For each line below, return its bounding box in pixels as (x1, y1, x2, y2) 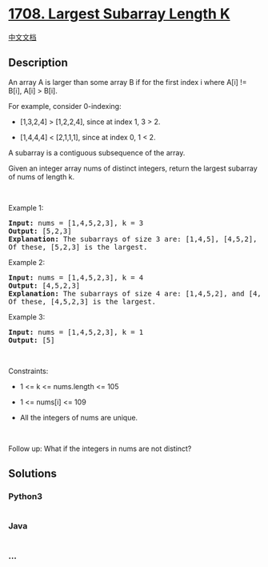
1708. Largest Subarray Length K (8, 5, 230, 23)
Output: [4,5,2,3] (8, 281, 81, 290)
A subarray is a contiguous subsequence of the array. (8, 147, 186, 157)
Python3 (8, 491, 42, 502)
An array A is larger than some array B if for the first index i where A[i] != (8, 77, 247, 86)
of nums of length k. (8, 171, 75, 181)
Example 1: (8, 203, 44, 212)
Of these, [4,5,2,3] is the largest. (8, 297, 157, 306)
